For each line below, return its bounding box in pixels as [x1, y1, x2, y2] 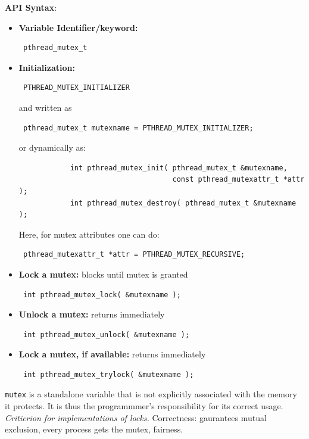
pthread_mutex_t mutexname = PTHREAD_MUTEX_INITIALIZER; [23, 123, 254, 132]
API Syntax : [5, 1, 57, 13]
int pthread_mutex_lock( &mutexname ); [23, 290, 181, 299]
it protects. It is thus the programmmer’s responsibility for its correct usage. [5, 400, 283, 412]
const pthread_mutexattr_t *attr [172, 175, 305, 184]
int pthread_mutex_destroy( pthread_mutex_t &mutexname [70, 198, 296, 207]
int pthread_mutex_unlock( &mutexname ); [23, 330, 190, 339]
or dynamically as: [18, 141, 86, 154]
